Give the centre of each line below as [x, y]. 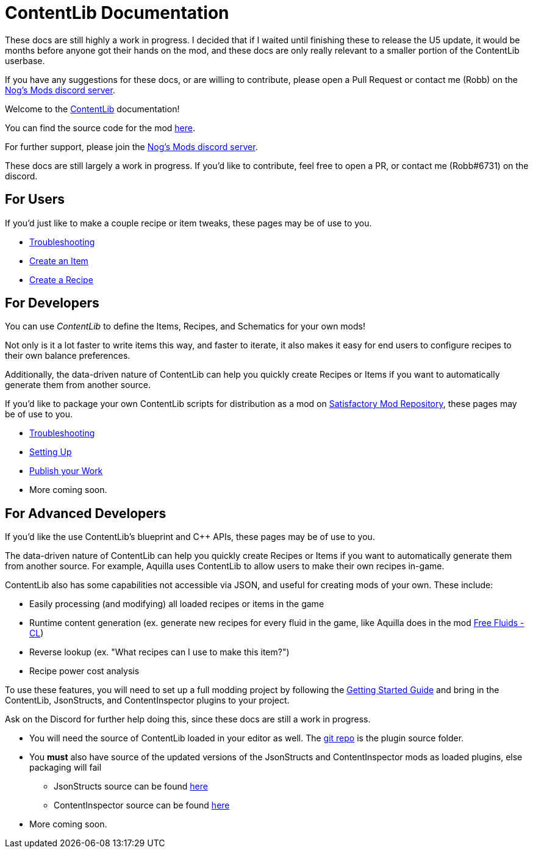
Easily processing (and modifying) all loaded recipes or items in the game [177, 604]
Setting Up [51, 452]
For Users [35, 200]
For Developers [52, 303]
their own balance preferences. [68, 356]
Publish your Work [66, 471]
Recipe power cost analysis [84, 671]
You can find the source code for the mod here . [100, 128]
